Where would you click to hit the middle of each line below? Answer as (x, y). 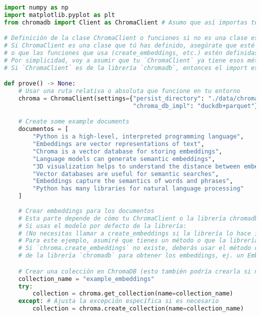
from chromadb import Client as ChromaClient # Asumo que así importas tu (131, 22)
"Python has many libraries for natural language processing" (138, 189)
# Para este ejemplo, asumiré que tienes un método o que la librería (138, 241)
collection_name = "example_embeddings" (86, 279)
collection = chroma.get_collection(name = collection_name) (133, 294)
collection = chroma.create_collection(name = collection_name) (138, 309)
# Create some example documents (74, 122)
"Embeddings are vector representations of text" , (118, 144)
